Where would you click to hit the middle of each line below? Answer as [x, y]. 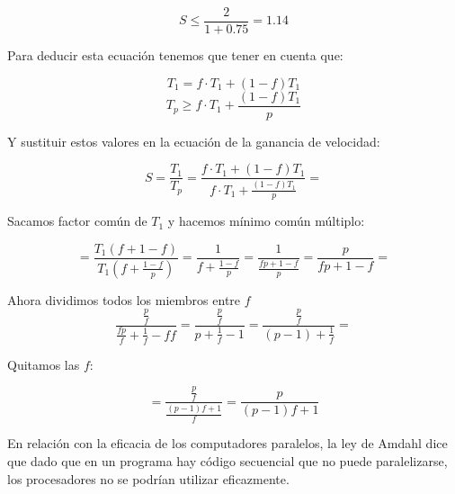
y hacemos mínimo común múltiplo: [266, 221]
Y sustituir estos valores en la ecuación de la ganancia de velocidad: [194, 141]
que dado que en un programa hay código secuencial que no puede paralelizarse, [227, 460]
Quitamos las [44, 364]
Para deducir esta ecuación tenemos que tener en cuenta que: [175, 55]
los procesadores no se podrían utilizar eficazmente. [148, 478]
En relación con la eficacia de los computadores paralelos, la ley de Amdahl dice [227, 443]
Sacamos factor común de [77, 221]
